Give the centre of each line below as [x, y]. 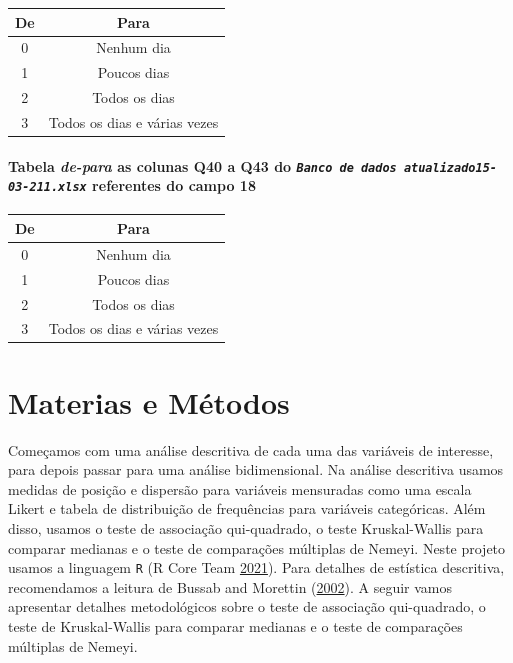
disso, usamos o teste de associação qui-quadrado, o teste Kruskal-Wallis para [246, 527]
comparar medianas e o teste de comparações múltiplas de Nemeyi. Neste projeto [257, 547]
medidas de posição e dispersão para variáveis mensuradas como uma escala [240, 488]
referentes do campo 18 [174, 185]
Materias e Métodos [149, 401]
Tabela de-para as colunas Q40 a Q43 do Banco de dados [202, 165]
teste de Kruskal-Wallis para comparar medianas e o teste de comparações [235, 625]
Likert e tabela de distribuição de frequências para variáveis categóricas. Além [247, 508]
